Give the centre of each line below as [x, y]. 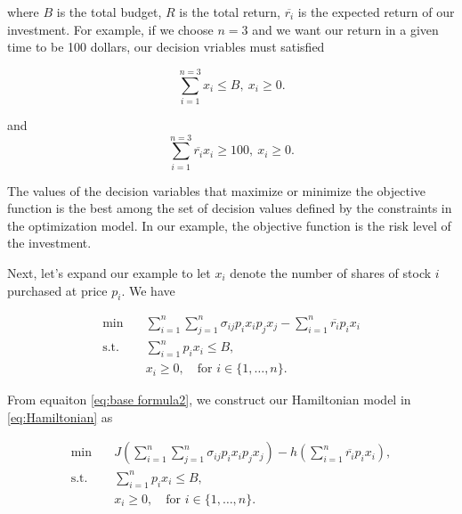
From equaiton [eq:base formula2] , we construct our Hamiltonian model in [209, 400]
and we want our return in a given [345, 29]
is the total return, [230, 12]
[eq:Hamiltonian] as [60, 416]
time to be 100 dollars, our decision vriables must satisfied [166, 47]
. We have [148, 290]
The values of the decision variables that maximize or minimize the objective [217, 190]
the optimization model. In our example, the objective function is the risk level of [229, 225]
